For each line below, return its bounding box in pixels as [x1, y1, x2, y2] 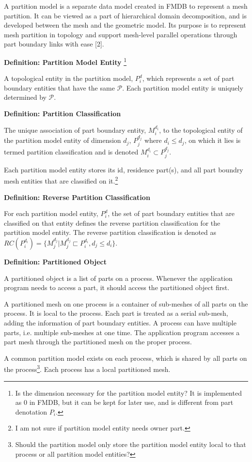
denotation [15, 406, 47, 416]
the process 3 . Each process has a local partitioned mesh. [4, 363, 171, 374]
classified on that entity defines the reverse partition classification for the [4, 217, 220, 228]
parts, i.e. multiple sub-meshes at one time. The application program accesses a [4, 327, 240, 337]
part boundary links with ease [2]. [4, 39, 104, 49]
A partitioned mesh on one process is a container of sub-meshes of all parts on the [4, 298, 248, 308]
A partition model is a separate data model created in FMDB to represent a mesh [4, 1, 248, 11]
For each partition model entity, [4, 208, 98, 218]
